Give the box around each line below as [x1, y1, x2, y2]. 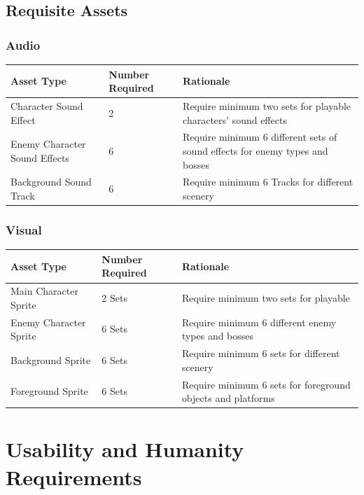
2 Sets [101, 291, 127, 305]
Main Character [10, 284, 78, 298]
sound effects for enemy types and [183, 143, 328, 158]
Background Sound [10, 174, 92, 189]
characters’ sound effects [183, 112, 287, 127]
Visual [6, 221, 42, 239]
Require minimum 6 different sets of [183, 130, 337, 144]
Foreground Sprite [10, 384, 88, 398]
